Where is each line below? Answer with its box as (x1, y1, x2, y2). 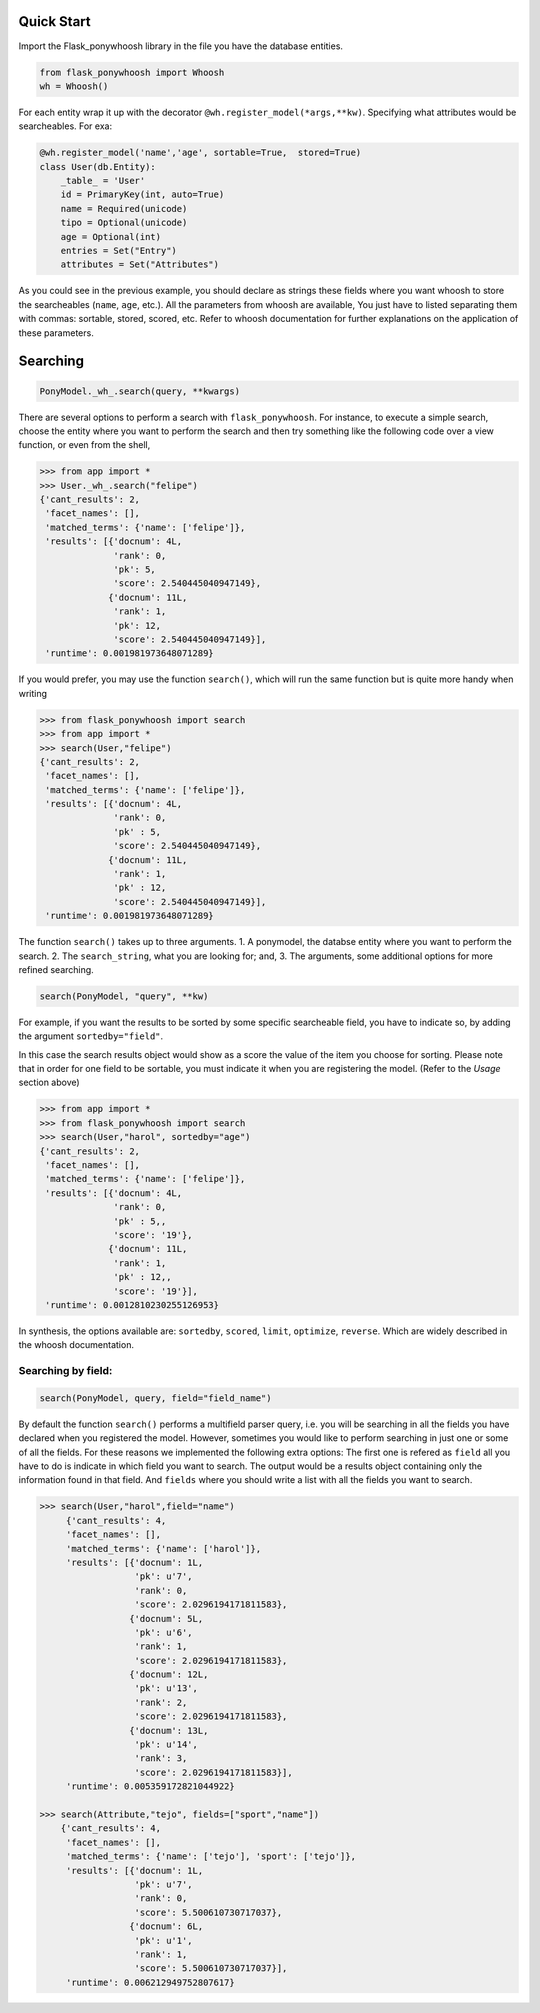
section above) (18, 1076, 80, 1089)
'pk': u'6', (134, 1626, 194, 1638)
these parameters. (18, 326, 94, 339)
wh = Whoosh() (39, 80, 109, 92)
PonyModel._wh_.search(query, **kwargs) (39, 385, 240, 397)
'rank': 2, (134, 1696, 188, 1708)
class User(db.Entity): (39, 161, 157, 172)
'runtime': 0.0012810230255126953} (45, 1299, 220, 1310)
